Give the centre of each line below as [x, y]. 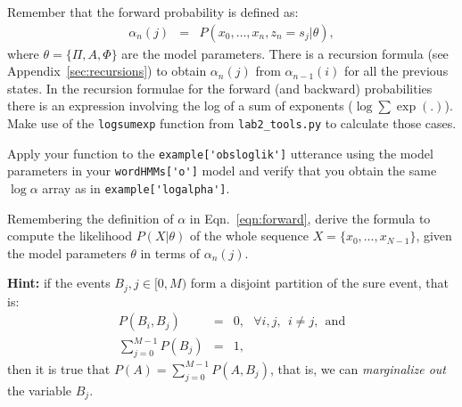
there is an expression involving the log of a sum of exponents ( [180, 106]
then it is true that [59, 368]
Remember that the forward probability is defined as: [153, 12]
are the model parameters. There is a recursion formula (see [285, 53]
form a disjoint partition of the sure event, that [320, 283]
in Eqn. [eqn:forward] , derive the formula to [310, 218]
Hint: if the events [59, 283]
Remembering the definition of [91, 218]
